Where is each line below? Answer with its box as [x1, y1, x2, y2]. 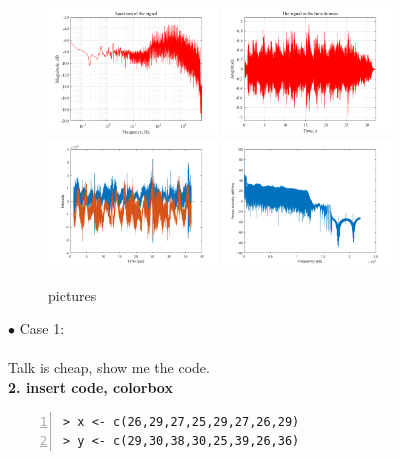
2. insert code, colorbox [8, 376, 173, 397]
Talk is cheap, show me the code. [8, 357, 210, 378]
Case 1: [19, 318, 65, 339]
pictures [48, 284, 97, 305]
